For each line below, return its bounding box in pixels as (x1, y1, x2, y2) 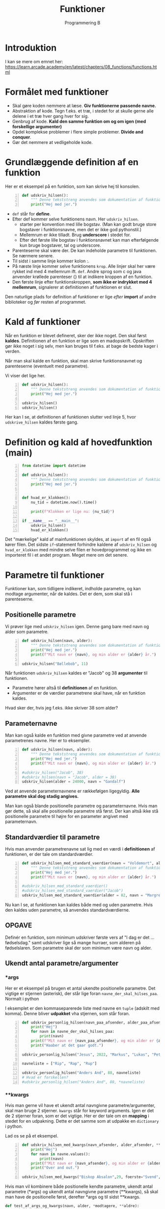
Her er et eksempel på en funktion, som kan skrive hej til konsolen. (5, 183, 140, 189)
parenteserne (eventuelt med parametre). (5, 363, 89, 369)
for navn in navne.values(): (30, 1151, 90, 1157)
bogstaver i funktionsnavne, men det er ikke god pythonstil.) (19, 227, 141, 233)
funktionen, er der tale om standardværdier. (5, 852, 93, 857)
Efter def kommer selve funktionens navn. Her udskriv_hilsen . (12, 216, 139, 222)
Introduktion (5, 42, 57, 53)
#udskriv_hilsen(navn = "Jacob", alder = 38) (22, 775, 117, 780)
